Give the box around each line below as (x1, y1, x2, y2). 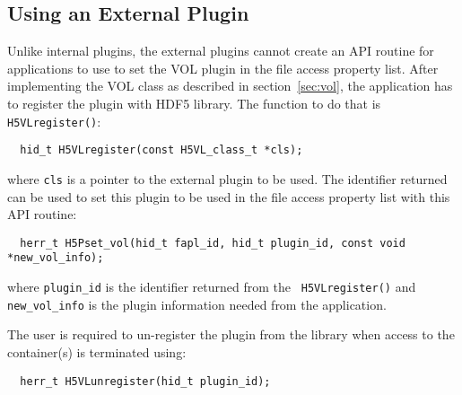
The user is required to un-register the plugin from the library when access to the (7, 325, 455, 344)
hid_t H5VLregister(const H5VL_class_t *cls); (20, 144, 303, 157)
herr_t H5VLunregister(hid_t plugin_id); (20, 374, 271, 388)
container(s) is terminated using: (7, 342, 187, 361)
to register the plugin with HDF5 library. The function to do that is (7, 93, 381, 112)
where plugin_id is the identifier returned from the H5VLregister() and (7, 277, 416, 296)
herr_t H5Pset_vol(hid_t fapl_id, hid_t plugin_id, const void (20, 236, 405, 250)
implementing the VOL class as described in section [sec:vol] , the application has (7, 76, 453, 95)
